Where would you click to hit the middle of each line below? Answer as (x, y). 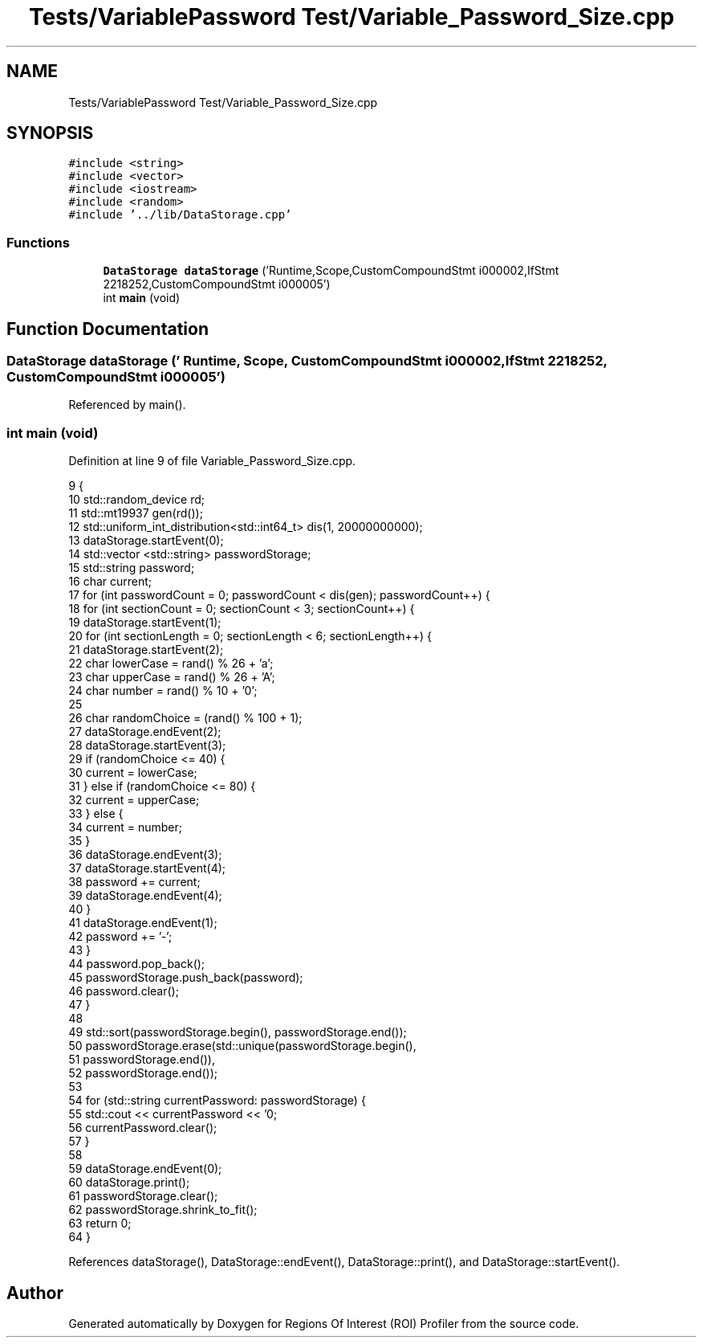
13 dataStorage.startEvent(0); (146, 541)
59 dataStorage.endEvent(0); (145, 1169)
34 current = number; (126, 827)
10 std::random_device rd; (136, 500)
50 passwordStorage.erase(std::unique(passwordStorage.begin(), (242, 1046)
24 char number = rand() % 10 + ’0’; (163, 691)
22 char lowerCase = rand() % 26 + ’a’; (171, 664)
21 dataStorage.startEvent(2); (146, 650)
